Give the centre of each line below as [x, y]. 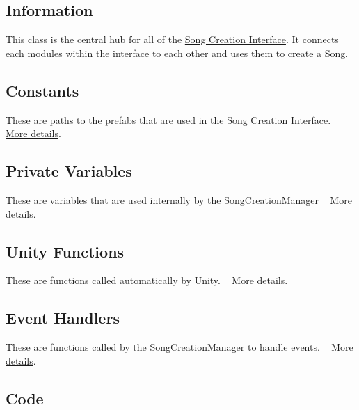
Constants [42, 90]
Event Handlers [63, 318]
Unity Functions [65, 251]
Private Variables [69, 171]
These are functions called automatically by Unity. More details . [147, 280]
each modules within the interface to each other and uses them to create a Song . [177, 53]
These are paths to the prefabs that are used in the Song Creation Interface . [168, 119]
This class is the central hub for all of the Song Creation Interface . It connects [172, 39]
